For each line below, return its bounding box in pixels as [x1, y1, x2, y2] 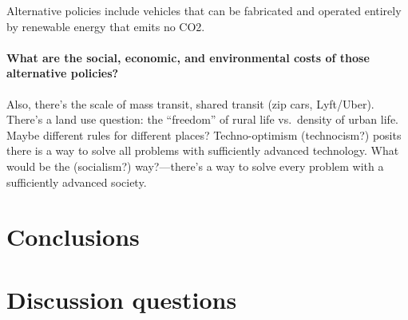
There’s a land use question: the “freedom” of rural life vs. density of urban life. [6, 111, 398, 128]
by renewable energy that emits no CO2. [6, 18, 205, 34]
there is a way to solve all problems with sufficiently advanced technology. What [6, 142, 399, 159]
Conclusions [6, 220, 140, 253]
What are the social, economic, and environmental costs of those [6, 49, 370, 65]
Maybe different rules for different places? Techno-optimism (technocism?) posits [6, 126, 402, 143]
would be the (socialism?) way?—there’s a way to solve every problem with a [6, 157, 384, 174]
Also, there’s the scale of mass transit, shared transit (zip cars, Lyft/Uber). [6, 95, 374, 112]
